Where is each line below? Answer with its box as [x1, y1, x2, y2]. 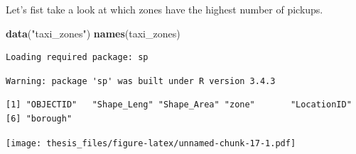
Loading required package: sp [6, 52, 149, 63]
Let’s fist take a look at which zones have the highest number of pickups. [6, 2, 323, 16]
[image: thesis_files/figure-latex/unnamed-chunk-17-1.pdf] [6, 138, 296, 148]
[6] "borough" [6, 113, 72, 124]
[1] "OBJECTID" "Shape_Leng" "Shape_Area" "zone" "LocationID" [6, 100, 352, 110]
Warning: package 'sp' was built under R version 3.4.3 [6, 76, 276, 86]
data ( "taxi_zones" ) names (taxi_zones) [6, 25, 180, 40]
